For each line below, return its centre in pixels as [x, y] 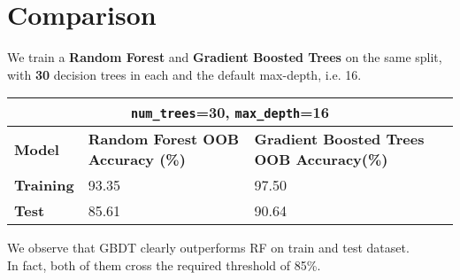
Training [44, 185]
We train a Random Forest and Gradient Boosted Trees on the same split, [225, 57]
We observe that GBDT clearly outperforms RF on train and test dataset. [208, 248]
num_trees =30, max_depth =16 [230, 113]
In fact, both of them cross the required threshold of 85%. [164, 264]
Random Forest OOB [164, 139]
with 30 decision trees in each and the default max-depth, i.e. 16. [184, 74]
